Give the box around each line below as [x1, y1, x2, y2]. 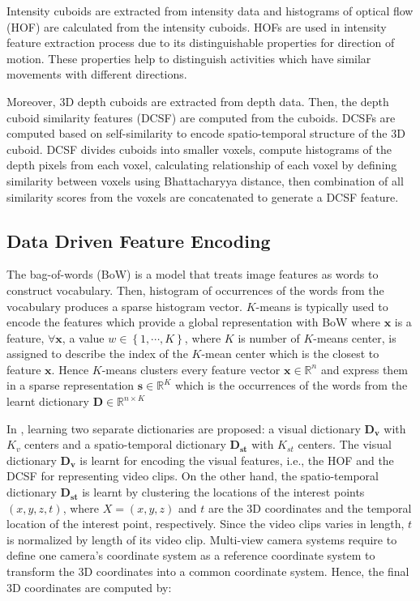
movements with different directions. [6, 66, 187, 83]
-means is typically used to [255, 297, 388, 314]
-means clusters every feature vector [101, 360, 281, 377]
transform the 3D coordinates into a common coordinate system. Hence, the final [6, 563, 409, 580]
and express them [320, 360, 409, 377]
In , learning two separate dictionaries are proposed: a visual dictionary [6, 420, 361, 437]
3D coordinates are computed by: [6, 578, 172, 595]
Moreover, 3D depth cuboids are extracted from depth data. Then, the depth [6, 92, 389, 109]
